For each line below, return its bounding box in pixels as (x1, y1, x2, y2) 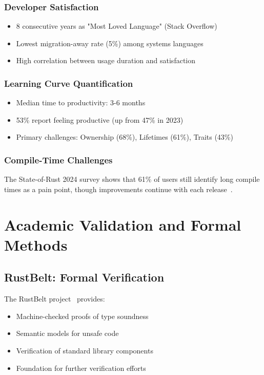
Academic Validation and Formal (4, 214, 241, 235)
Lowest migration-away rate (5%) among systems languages (16, 38, 204, 48)
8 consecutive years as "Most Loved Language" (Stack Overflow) (16, 21, 217, 31)
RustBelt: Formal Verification (4, 269, 165, 285)
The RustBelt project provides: (4, 293, 105, 304)
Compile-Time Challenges (4, 153, 113, 166)
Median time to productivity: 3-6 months (16, 97, 146, 108)
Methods (4, 234, 68, 255)
